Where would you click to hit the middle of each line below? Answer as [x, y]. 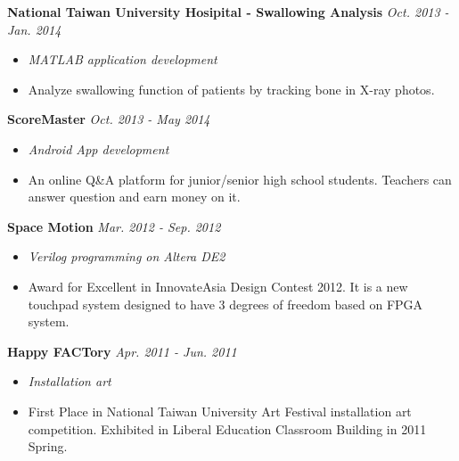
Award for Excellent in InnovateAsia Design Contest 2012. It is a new [218, 286]
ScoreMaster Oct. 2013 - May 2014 [109, 119]
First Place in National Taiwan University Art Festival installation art [220, 411]
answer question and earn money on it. [134, 197]
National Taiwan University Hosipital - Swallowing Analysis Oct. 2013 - [228, 12]
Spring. [48, 446]
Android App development [98, 148]
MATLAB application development [123, 59]
